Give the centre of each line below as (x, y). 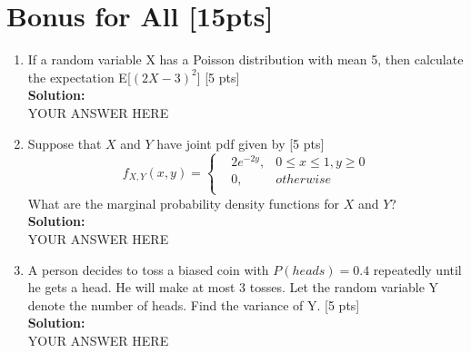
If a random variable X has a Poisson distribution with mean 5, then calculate (246, 59)
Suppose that (65, 143)
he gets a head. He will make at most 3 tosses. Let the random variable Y (233, 287)
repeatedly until (417, 269)
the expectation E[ (79, 77)
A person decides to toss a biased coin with (148, 269)
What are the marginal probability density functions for (183, 203)
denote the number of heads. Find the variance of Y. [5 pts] (194, 304)
